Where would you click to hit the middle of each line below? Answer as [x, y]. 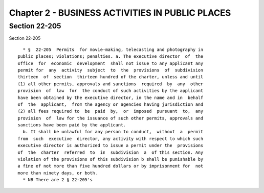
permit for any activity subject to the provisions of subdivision [110, 70]
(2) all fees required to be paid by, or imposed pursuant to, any [110, 111]
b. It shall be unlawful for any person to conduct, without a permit [113, 132]
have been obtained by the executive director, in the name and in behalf [110, 97]
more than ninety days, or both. [58, 173]
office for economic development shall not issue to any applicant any [110, 63]
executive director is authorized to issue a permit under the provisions [110, 145]
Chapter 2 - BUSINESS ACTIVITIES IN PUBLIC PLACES [120, 13]
